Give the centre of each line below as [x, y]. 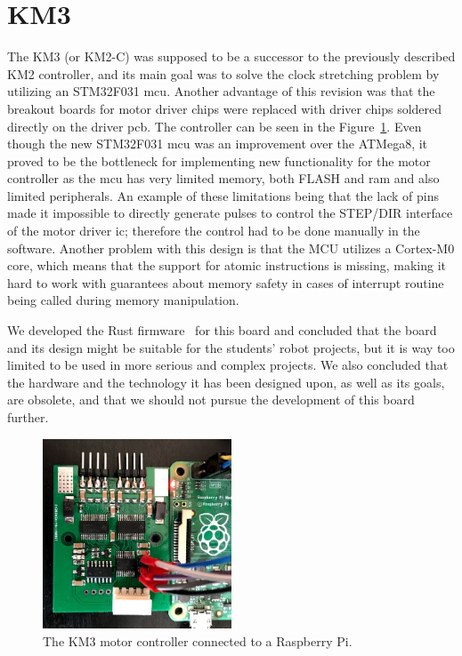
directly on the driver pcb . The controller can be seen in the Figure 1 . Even [215, 126]
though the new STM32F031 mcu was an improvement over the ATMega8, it [218, 144]
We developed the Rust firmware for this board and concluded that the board [222, 330]
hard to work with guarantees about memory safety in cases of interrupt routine [226, 282]
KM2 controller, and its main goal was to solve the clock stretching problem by [223, 73]
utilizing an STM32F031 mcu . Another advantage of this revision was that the [221, 91]
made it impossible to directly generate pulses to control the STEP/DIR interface [230, 213]
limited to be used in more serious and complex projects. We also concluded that [228, 365]
